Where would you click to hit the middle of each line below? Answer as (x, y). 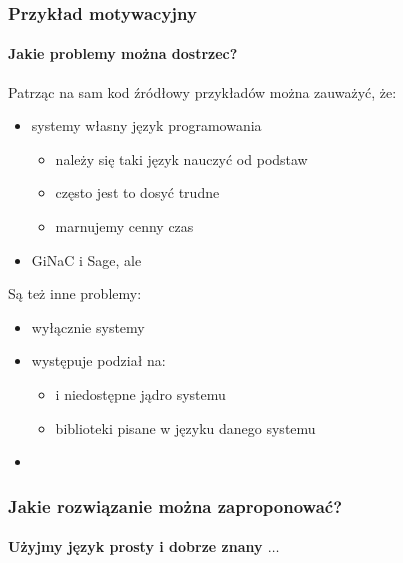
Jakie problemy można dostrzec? (123, 53)
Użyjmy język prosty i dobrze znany (135, 546)
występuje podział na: (98, 360)
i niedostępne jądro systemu (140, 393)
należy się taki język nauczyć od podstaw (181, 158)
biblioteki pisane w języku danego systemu (185, 427)
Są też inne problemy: (75, 293)
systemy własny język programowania (146, 125)
